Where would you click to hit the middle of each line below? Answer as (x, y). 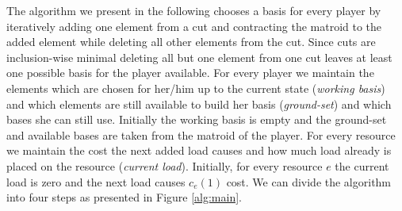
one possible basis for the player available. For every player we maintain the (190, 73)
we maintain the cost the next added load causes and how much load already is (199, 150)
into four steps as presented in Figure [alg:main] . (124, 197)
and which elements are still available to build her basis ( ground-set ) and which (199, 104)
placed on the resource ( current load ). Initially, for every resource (165, 165)
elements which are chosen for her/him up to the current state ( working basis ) (196, 88)
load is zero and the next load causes (96, 181)
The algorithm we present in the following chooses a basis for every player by (194, 10)
